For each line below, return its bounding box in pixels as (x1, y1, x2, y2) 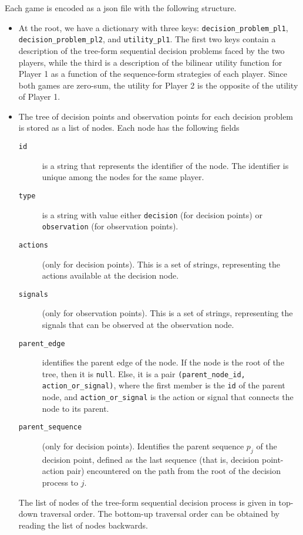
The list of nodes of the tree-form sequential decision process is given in (18, 496, 276, 508)
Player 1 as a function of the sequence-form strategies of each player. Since (18, 67, 287, 80)
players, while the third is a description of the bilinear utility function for (18, 56, 282, 68)
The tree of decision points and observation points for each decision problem (18, 110, 294, 122)
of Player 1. (18, 90, 60, 103)
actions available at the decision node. (42, 269, 179, 282)
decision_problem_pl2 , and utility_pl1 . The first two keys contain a (18, 33, 276, 45)
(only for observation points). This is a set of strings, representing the (42, 307, 293, 319)
